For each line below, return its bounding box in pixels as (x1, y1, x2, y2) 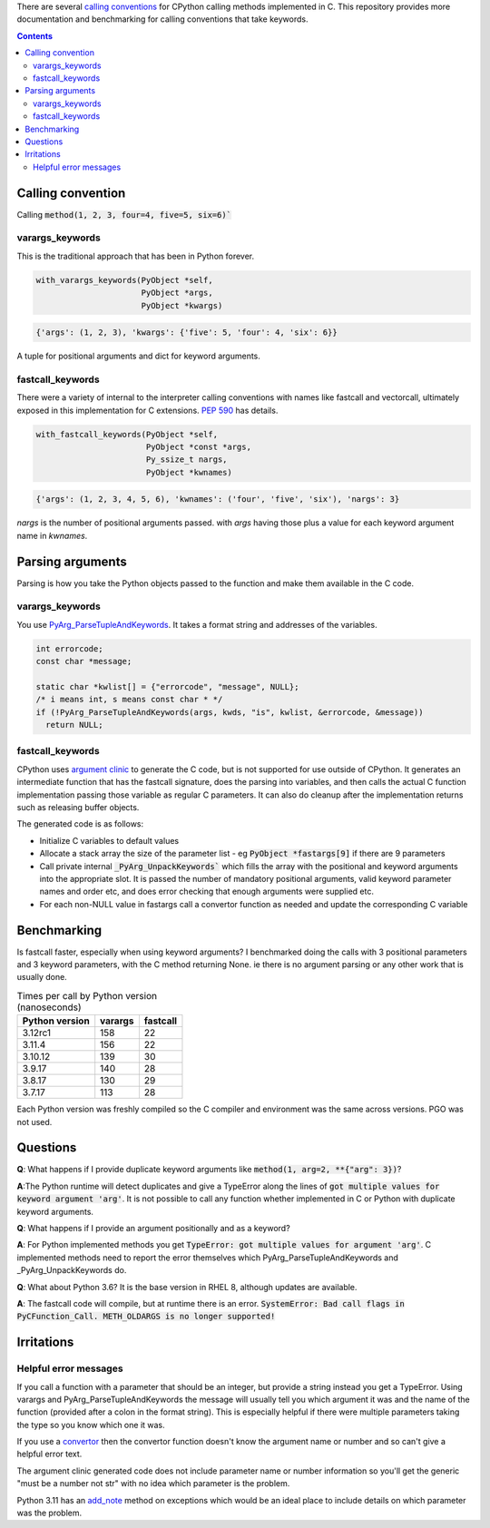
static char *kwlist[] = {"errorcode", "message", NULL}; (35, 681, 299, 691)
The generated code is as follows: (16, 818, 144, 829)
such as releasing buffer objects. (16, 801, 140, 812)
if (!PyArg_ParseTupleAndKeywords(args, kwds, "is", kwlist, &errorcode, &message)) (35, 707, 424, 717)
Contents (16, 30, 54, 41)
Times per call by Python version (16, 989, 158, 1002)
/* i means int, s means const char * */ (35, 694, 223, 705)
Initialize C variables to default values (39, 835, 180, 846)
